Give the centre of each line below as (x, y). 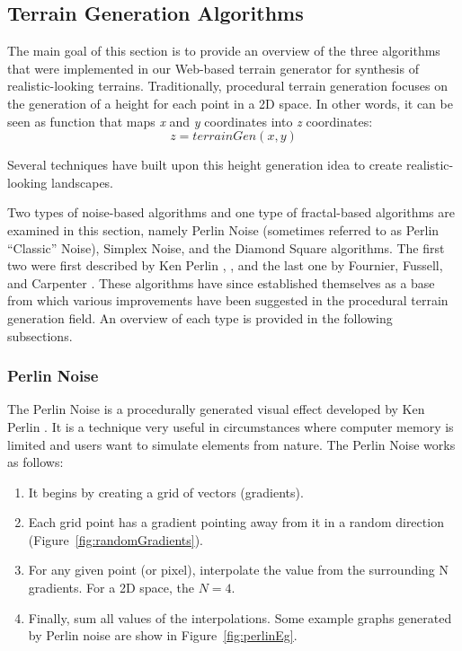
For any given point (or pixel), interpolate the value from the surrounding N (239, 570)
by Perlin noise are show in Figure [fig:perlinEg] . (163, 635)
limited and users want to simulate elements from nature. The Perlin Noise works (231, 444)
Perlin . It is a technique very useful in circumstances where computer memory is (231, 426)
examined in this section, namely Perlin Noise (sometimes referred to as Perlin (223, 229)
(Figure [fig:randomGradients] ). (116, 539)
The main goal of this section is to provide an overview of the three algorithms (224, 51)
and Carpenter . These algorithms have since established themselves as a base (221, 282)
